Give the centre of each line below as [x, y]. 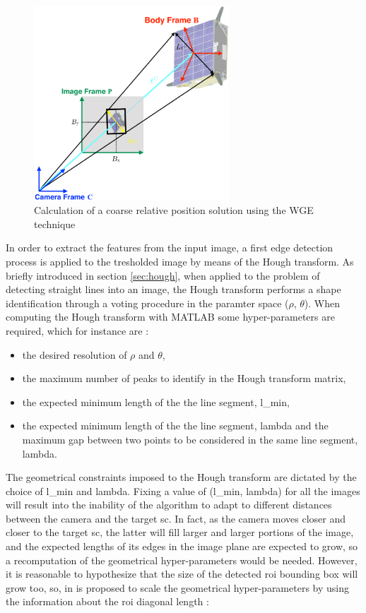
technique [55, 224]
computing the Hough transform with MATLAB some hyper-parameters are [170, 317]
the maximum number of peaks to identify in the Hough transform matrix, [184, 378]
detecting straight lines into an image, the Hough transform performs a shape [173, 289]
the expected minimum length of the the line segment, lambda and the [175, 425]
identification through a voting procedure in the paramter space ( [147, 303]
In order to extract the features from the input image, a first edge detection [170, 248]
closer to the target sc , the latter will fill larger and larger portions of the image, [180, 532]
